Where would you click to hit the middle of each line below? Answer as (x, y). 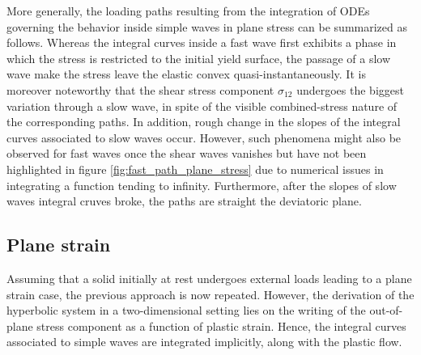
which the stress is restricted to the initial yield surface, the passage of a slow (199, 58)
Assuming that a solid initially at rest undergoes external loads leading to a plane (209, 278)
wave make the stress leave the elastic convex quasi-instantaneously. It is (186, 74)
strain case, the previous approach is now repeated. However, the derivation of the (210, 294)
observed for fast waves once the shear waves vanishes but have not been (187, 153)
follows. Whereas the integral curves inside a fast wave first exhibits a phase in (202, 42)
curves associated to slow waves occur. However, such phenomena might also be (204, 137)
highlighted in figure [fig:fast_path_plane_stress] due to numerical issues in (195, 169)
